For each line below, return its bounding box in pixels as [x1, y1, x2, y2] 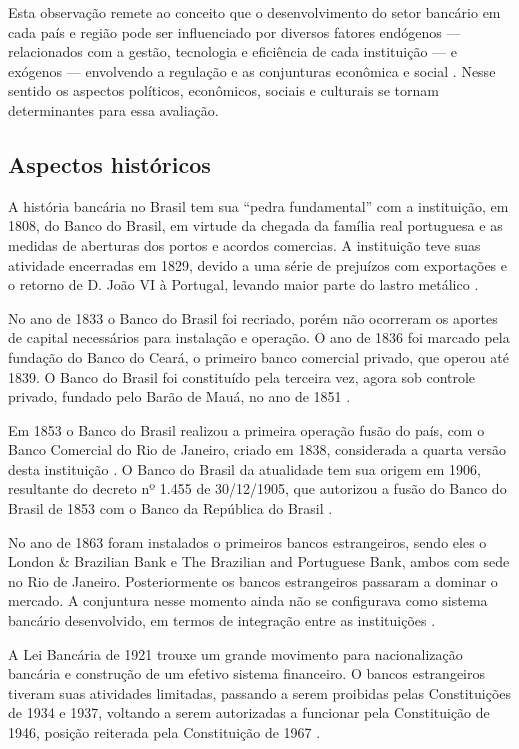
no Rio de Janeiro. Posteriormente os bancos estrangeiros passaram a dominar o [8, 570, 498, 591]
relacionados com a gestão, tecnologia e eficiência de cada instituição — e [8, 41, 457, 62]
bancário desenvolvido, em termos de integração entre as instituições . [8, 610, 436, 631]
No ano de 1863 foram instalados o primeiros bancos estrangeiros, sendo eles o [8, 531, 487, 552]
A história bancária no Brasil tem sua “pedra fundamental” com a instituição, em [8, 195, 509, 216]
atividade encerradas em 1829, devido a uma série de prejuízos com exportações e [8, 254, 507, 275]
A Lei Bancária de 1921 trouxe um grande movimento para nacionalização [8, 643, 463, 664]
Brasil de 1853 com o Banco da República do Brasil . [8, 498, 333, 519]
